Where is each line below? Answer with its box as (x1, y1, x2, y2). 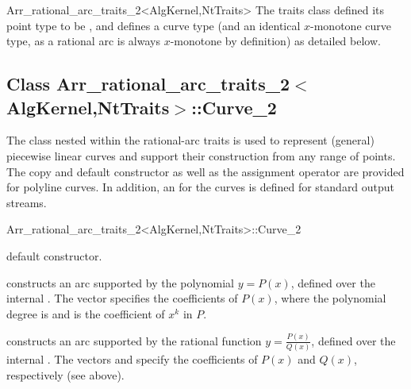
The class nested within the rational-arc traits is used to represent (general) (6, 132, 375, 148)
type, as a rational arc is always (6, 33, 160, 49)
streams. (6, 194, 47, 210)
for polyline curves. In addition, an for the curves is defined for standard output (6, 179, 395, 195)
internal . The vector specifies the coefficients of (6, 290, 238, 306)
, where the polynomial (274, 290, 386, 306)
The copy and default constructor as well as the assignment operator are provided (6, 163, 405, 179)
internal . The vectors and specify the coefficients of (6, 350, 258, 367)
